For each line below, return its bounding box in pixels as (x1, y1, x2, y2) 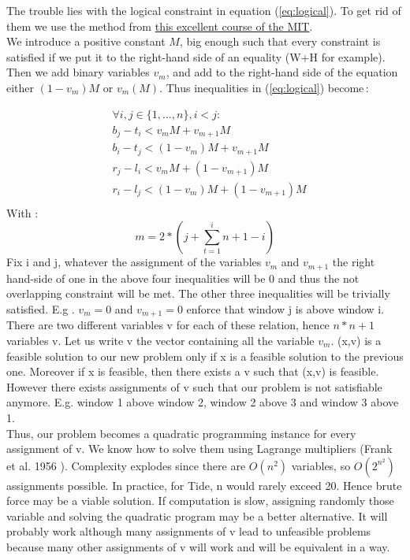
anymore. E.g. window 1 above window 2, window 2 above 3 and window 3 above (6, 394, 399, 410)
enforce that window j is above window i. (186, 300, 385, 317)
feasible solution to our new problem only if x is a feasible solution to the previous (6, 347, 404, 364)
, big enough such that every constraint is (179, 33, 381, 50)
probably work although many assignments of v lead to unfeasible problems (6, 523, 371, 540)
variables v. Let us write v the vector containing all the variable (6, 332, 315, 348)
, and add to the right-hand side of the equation (166, 64, 398, 80)
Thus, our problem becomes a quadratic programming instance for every (6, 425, 356, 441)
